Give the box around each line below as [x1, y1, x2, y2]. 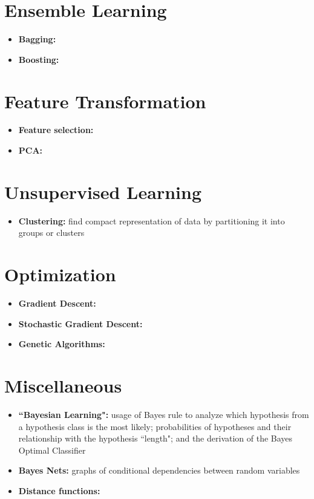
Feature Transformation [4, 88, 206, 113]
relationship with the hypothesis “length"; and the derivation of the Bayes [18, 432, 293, 445]
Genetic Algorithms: [18, 338, 105, 350]
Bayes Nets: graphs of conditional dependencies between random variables [18, 464, 300, 477]
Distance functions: [18, 484, 100, 497]
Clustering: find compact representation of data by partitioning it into [18, 214, 285, 227]
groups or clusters [18, 226, 85, 239]
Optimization [4, 262, 116, 287]
